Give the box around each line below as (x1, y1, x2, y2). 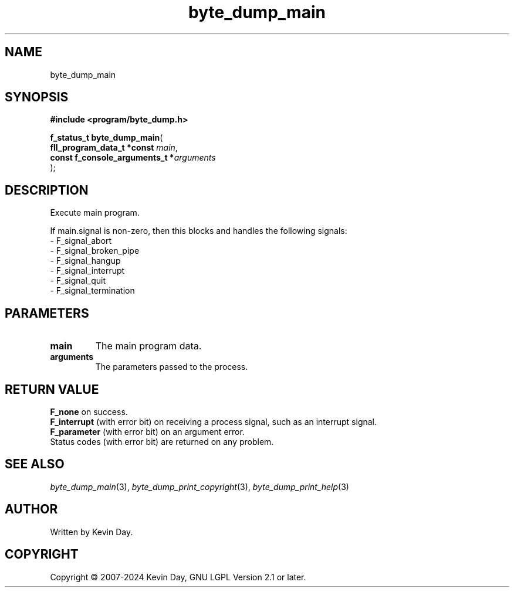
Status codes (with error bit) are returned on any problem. (50, 436, 274, 447)
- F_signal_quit (50, 275, 106, 286)
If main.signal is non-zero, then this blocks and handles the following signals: (50, 226, 347, 236)
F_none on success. (50, 406, 128, 417)
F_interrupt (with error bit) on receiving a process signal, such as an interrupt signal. (50, 416, 377, 427)
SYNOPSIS (5, 90, 69, 105)
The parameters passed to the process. (95, 362, 248, 372)
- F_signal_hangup (50, 256, 121, 266)
